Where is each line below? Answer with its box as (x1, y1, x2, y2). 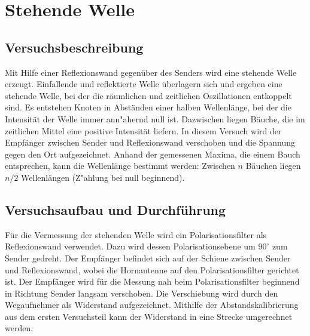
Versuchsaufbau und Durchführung (5, 200, 226, 218)
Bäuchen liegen (245, 159, 301, 172)
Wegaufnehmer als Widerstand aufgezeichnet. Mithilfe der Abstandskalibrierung (5, 298, 299, 311)
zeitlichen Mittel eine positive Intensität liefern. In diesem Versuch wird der (5, 124, 282, 137)
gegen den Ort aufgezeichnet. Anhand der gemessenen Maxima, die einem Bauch (5, 147, 300, 160)
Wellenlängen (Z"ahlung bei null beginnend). (21, 171, 185, 183)
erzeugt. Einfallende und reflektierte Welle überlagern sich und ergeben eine (5, 78, 282, 90)
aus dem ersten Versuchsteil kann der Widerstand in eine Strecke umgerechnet (5, 310, 293, 322)
